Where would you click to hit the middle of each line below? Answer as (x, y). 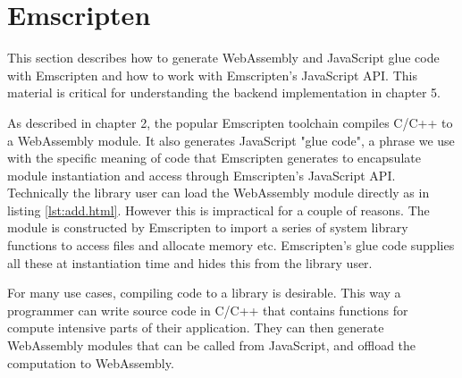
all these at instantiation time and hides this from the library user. (190, 262)
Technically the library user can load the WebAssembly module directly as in (218, 193)
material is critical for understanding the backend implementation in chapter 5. (224, 92)
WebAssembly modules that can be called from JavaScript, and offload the (212, 345)
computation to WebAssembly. (91, 362)
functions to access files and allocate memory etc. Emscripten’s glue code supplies (231, 245)
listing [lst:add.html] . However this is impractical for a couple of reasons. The (218, 210)
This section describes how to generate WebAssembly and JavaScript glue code (223, 58)
